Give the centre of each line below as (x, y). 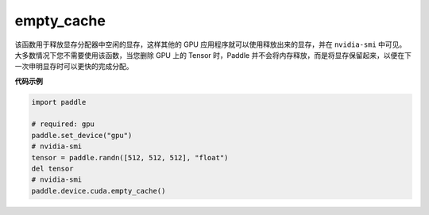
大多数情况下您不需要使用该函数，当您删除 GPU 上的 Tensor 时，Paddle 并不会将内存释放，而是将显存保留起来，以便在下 (213, 55)
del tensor (52, 169)
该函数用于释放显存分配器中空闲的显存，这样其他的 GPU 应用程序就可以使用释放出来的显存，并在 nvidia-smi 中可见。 (211, 44)
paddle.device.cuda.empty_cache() (99, 191)
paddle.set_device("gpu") (82, 135)
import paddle (59, 102)
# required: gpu (63, 124)
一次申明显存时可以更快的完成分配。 (74, 67)
